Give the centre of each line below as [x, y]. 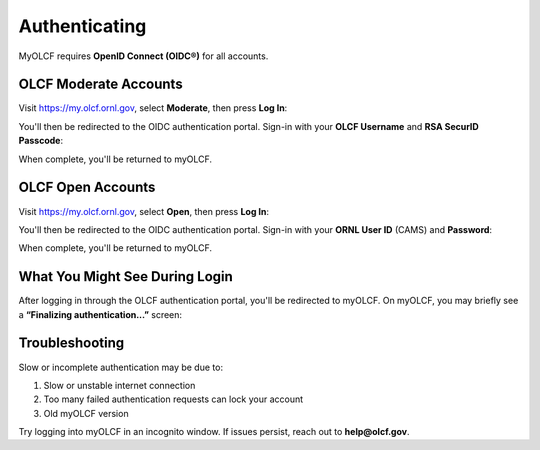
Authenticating [82, 26]
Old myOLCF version [86, 413]
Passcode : [41, 141]
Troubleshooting [71, 343]
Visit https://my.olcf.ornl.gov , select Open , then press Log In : [144, 211]
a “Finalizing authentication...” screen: [100, 314]
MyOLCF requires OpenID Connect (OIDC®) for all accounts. [143, 56]
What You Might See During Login [126, 276]
